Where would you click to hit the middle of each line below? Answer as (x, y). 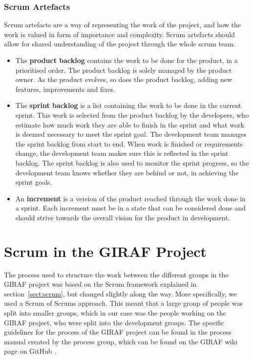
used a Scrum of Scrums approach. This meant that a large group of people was (123, 303)
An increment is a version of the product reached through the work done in (130, 198)
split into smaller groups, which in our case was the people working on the (115, 313)
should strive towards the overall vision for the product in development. (123, 217)
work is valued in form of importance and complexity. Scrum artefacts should (119, 34)
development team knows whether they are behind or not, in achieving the (127, 172)
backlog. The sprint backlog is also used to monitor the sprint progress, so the (132, 162)
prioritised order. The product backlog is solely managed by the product (124, 70)
